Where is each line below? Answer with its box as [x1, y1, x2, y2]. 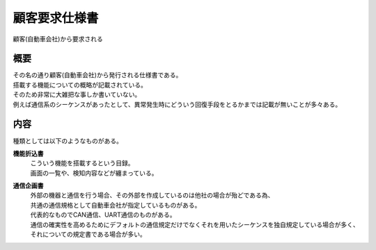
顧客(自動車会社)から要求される [13, 35, 104, 43]
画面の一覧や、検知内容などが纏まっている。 [30, 169, 158, 177]
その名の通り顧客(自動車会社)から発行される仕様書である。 [13, 71, 182, 79]
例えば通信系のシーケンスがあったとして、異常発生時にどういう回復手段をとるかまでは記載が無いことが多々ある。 [13, 100, 342, 108]
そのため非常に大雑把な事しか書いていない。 [13, 90, 141, 99]
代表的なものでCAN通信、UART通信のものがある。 [30, 210, 177, 219]
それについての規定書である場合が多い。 [30, 230, 146, 239]
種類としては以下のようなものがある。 [13, 136, 123, 145]
